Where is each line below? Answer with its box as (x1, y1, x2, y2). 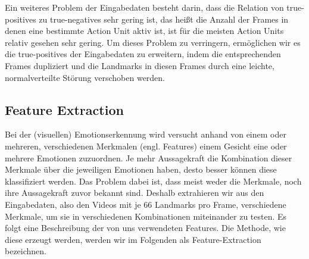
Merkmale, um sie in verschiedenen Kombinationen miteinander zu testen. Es (5, 210, 287, 222)
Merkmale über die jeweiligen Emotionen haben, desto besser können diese (5, 163, 277, 176)
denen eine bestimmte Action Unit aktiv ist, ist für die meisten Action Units (5, 24, 284, 37)
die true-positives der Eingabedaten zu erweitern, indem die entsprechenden (5, 48, 281, 60)
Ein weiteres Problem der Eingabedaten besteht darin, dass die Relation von (5, 1, 284, 13)
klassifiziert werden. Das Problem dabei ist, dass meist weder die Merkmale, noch (5, 174, 302, 187)
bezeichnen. (5, 245, 46, 257)
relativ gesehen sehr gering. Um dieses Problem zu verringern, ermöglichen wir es (5, 36, 301, 48)
